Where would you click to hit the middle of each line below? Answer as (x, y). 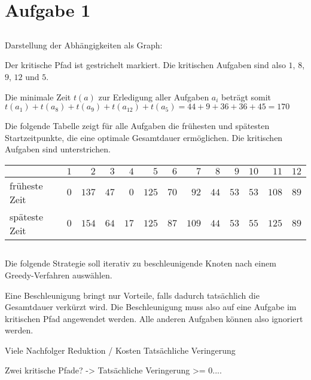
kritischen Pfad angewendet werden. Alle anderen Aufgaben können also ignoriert (154, 318)
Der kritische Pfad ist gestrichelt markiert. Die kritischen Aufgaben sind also (145, 65)
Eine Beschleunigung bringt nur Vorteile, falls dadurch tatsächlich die (132, 295)
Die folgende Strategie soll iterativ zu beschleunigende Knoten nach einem (141, 263)
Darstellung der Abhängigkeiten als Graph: (84, 45)
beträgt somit (246, 96)
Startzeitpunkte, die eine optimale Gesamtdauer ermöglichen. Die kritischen (144, 137)
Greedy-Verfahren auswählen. (59, 275)
